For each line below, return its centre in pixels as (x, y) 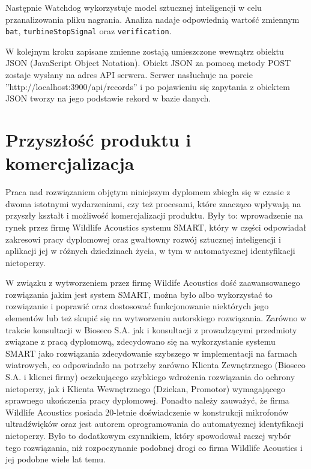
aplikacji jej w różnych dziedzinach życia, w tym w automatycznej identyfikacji (150, 251)
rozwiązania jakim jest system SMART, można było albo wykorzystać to (139, 294)
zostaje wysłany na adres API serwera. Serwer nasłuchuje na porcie (129, 75)
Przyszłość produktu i (98, 139)
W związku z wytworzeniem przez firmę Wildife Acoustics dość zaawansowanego (153, 283)
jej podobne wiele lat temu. (56, 459)
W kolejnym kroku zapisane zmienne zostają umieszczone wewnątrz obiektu (145, 51)
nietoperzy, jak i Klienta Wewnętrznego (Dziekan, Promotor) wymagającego (146, 388)
